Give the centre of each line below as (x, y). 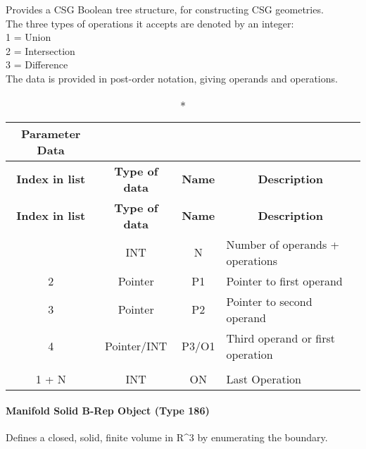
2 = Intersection (40, 50)
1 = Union (29, 37)
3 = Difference (37, 64)
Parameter (51, 133)
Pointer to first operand (284, 281)
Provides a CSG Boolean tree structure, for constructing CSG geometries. (165, 9)
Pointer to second (269, 301)
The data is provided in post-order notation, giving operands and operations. (172, 78)
